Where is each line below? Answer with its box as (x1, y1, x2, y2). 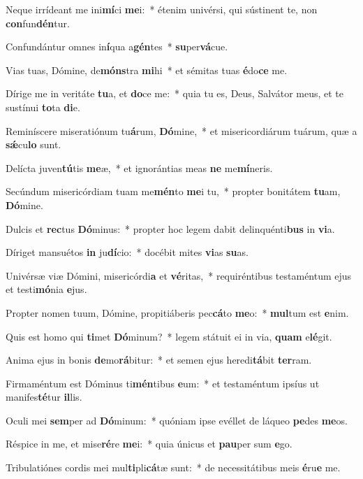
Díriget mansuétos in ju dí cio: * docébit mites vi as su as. (6, 245, 249, 259)
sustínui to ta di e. (6, 99, 80, 114)
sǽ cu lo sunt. (6, 137, 61, 152)
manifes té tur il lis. (6, 389, 82, 404)
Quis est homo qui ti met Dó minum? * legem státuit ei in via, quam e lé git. (6, 329, 332, 343)
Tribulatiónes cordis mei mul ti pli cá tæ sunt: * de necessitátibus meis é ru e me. (6, 460, 341, 475)
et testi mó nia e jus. (6, 282, 87, 296)
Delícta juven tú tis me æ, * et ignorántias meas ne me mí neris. (6, 160, 273, 175)
